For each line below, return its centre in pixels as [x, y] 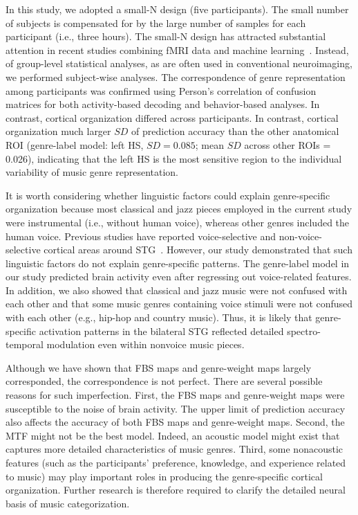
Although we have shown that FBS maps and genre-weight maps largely [159, 367]
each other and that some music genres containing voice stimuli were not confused [179, 304]
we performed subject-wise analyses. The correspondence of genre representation [176, 76]
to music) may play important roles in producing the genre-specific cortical [164, 476]
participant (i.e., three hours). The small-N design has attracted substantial [166, 36]
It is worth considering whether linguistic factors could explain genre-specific [168, 195]
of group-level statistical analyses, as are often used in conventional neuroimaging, [179, 63]
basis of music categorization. [68, 503]
